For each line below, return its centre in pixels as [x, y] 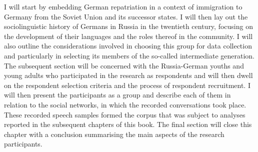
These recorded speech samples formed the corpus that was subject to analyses [125, 114]
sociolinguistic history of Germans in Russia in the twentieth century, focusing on [128, 26]
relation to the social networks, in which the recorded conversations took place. [125, 104]
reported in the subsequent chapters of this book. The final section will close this [128, 124]
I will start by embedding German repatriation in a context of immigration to [123, 6]
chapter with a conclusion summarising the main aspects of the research [114, 134]
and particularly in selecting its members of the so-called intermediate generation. [129, 55]
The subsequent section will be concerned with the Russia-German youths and [124, 65]
